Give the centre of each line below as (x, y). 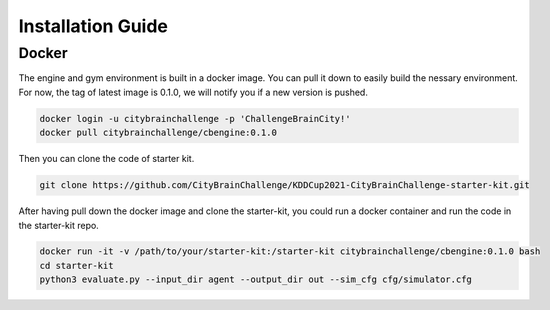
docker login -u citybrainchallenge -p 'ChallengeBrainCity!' (195, 118)
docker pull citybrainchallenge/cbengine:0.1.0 (158, 133)
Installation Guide (93, 26)
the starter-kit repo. (58, 225)
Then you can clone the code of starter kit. (106, 159)
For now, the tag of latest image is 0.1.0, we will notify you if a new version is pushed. (193, 92)
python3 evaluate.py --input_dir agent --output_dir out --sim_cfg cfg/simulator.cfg (255, 279)
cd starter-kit (76, 265)
